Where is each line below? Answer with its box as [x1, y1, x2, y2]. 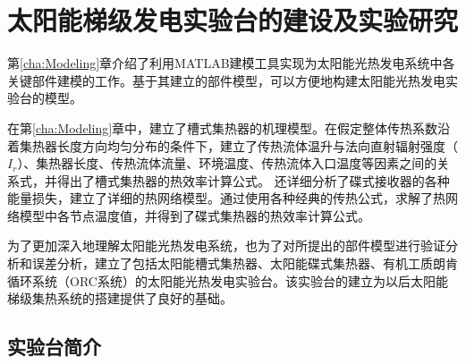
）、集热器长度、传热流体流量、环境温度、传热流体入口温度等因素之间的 [17, 154, 437, 173]
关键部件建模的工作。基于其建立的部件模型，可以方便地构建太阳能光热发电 [7, 71, 445, 89]
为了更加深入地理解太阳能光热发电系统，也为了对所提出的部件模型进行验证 [7, 236, 445, 255]
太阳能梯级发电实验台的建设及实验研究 [7, 2, 459, 38]
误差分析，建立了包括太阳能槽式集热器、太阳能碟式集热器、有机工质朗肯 [31, 254, 458, 273]
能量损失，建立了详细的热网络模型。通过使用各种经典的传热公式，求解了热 [7, 189, 445, 207]
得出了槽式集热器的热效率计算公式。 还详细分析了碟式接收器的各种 [56, 171, 450, 190]
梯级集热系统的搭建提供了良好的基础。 [7, 289, 233, 308]
